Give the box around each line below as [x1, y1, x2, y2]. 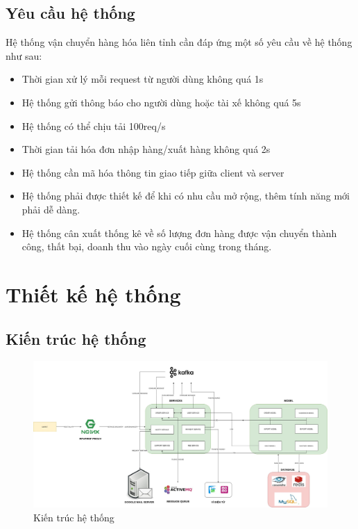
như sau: [6, 48, 42, 63]
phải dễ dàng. [22, 202, 80, 216]
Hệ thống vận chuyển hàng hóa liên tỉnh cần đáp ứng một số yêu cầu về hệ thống [6, 35, 352, 49]
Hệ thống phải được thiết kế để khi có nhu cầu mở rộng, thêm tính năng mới [22, 188, 350, 203]
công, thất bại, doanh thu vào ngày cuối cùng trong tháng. [22, 239, 272, 254]
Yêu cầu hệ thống [6, 2, 135, 24]
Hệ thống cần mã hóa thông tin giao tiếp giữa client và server [22, 165, 284, 179]
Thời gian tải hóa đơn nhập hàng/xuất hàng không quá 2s [22, 142, 271, 156]
